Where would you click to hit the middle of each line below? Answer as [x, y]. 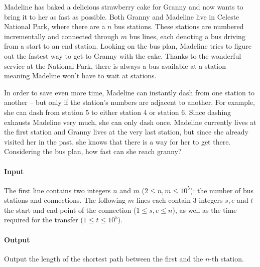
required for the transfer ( [44, 220]
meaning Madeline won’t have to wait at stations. [80, 76]
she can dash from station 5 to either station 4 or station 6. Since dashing [118, 112]
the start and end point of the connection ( [70, 210]
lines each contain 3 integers [179, 200]
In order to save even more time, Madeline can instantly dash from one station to [129, 92]
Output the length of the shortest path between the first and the [104, 258]
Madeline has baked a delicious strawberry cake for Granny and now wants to [124, 7]
